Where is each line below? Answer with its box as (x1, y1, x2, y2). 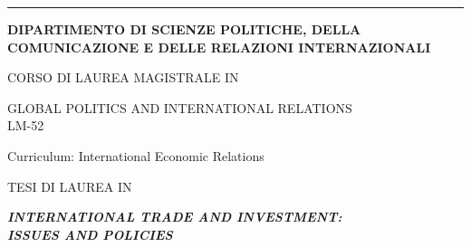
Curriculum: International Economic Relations (7, 146, 264, 165)
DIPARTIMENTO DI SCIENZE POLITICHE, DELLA (7, 20, 361, 38)
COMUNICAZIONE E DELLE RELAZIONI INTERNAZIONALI (7, 37, 431, 56)
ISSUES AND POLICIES (7, 224, 173, 243)
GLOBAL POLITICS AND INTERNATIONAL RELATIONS (7, 98, 352, 117)
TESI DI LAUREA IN (7, 176, 132, 195)
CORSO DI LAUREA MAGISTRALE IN (7, 68, 239, 87)
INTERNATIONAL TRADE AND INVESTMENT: (7, 207, 342, 226)
